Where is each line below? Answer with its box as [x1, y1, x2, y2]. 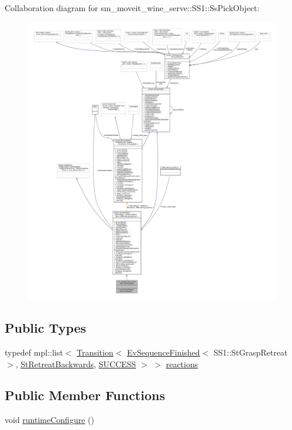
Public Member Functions [5, 386, 165, 404]
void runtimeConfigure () [5, 414, 94, 426]
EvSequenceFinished [127, 346, 200, 358]
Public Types [5, 319, 87, 337]
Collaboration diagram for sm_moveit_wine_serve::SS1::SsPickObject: [5, 2, 260, 13]
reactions [166, 357, 198, 370]
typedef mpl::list [5, 346, 63, 358]
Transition [76, 346, 114, 358]
